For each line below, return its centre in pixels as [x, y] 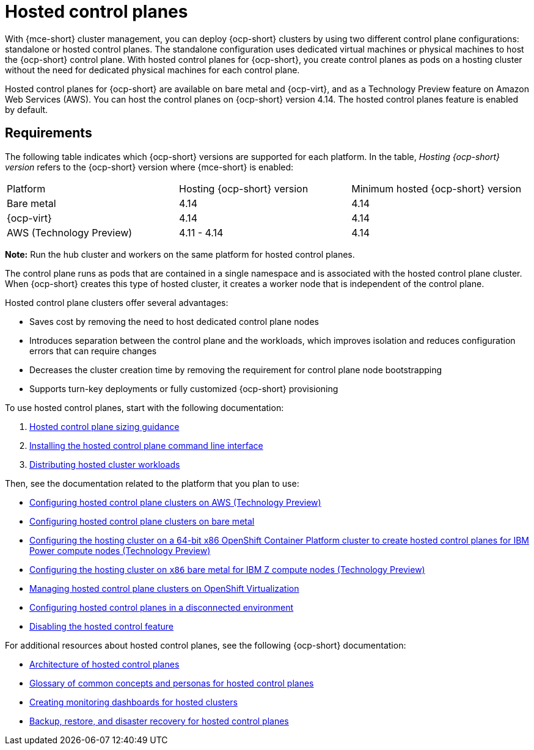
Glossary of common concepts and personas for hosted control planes [172, 683]
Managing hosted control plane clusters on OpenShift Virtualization [164, 588]
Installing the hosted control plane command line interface [146, 445]
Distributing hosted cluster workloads [105, 464]
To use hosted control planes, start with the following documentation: [144, 407]
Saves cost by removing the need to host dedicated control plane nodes [174, 321]
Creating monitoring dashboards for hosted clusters [133, 702]
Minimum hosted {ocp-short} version [437, 188]
